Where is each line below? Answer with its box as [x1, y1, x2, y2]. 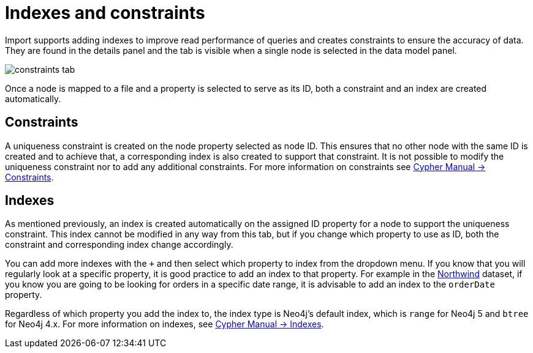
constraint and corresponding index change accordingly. [5, 239, 233, 250]
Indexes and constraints [5, 2, 205, 23]
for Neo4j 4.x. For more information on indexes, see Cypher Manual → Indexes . [5, 319, 324, 330]
